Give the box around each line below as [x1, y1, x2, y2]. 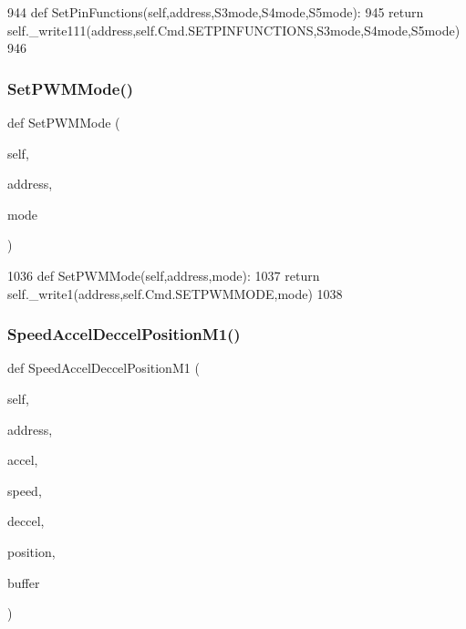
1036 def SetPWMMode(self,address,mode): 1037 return [7, 265, 320, 284]
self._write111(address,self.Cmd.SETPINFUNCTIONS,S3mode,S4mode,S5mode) [7, 20, 461, 39]
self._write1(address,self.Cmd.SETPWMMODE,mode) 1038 [7, 284, 343, 303]
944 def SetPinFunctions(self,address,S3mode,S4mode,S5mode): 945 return [7, 3, 424, 21]
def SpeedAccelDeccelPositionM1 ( [7, 358, 200, 377]
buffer [7, 572, 40, 592]
